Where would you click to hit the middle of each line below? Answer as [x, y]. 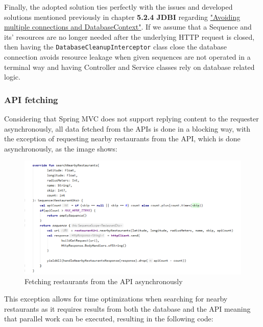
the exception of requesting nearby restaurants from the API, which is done [122, 139]
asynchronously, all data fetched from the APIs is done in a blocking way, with [127, 128]
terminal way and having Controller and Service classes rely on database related [129, 67]
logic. [12, 77]
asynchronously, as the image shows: [61, 148]
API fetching [31, 99]
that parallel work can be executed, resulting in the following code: [109, 319]
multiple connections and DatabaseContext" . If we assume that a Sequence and [128, 27]
